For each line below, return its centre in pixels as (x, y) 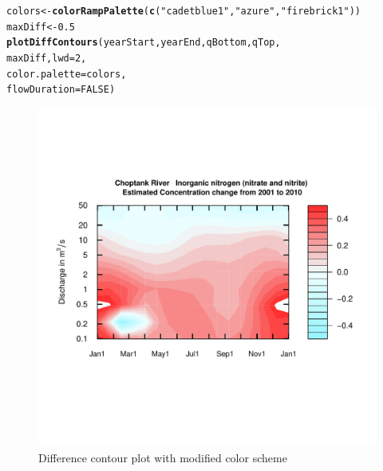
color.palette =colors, (67, 74)
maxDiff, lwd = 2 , (47, 58)
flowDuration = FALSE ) (61, 90)
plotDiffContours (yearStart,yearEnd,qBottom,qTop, (144, 43)
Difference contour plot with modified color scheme (163, 457)
